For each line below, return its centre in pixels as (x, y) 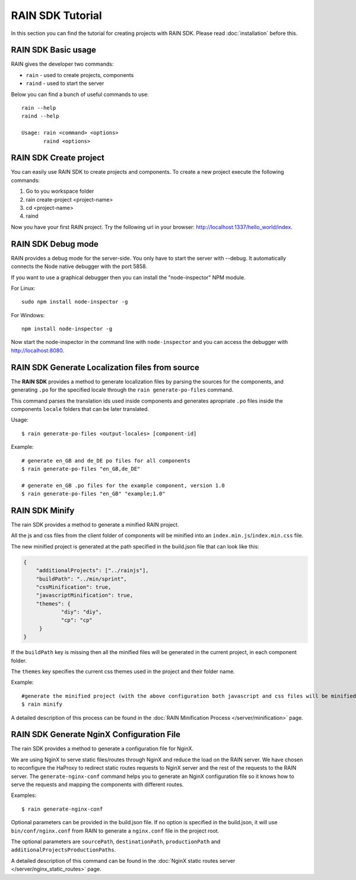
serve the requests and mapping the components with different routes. (97, 785)
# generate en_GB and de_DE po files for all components (106, 460)
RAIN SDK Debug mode (55, 244)
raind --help (40, 116)
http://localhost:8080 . (38, 350)
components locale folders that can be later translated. (80, 409)
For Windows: (28, 315)
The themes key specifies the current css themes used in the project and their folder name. (123, 672)
